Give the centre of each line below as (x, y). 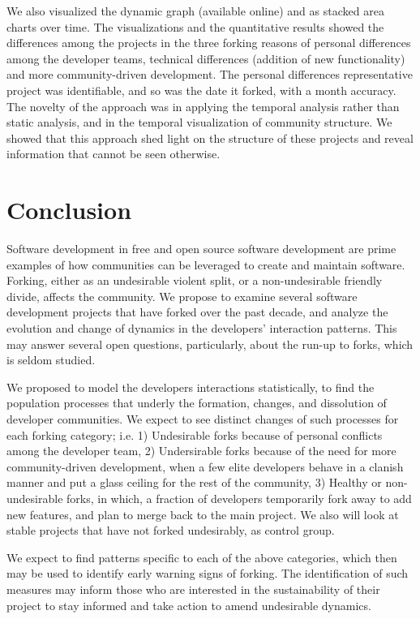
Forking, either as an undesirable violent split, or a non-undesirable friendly (195, 280)
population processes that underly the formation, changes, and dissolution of (197, 403)
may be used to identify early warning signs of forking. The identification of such (208, 573)
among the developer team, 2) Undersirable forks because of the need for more (201, 451)
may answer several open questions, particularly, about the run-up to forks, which (210, 344)
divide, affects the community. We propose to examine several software (182, 296)
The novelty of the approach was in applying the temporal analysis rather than (203, 106)
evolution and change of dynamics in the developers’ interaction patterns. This (202, 328)
